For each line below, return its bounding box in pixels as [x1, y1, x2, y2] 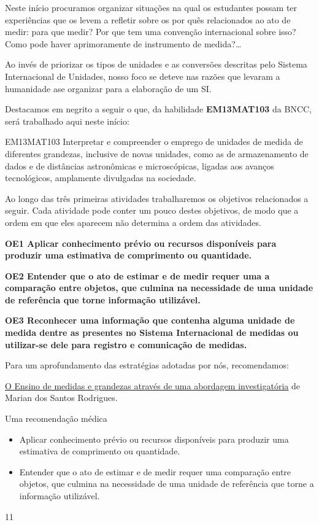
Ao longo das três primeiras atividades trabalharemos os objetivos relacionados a [5, 192, 309, 204]
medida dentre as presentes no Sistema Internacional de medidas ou [5, 326, 299, 339]
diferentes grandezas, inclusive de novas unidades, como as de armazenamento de [5, 147, 309, 160]
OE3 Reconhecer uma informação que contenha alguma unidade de [5, 314, 295, 327]
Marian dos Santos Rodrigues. [5, 391, 118, 404]
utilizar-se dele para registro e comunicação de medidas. [5, 338, 247, 351]
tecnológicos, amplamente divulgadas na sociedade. [5, 171, 196, 184]
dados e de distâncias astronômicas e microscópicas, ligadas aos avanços [5, 159, 274, 172]
